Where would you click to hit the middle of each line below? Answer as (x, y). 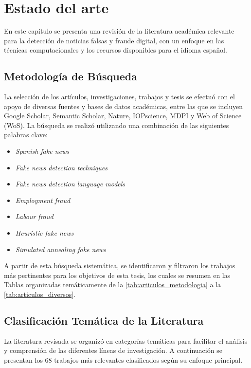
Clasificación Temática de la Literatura (104, 320)
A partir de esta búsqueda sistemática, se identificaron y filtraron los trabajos (120, 266)
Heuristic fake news (45, 233)
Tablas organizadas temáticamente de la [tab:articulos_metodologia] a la (112, 285)
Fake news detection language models (70, 184)
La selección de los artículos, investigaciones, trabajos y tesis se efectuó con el (119, 97)
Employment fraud (43, 200)
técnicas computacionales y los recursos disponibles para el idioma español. (116, 50)
